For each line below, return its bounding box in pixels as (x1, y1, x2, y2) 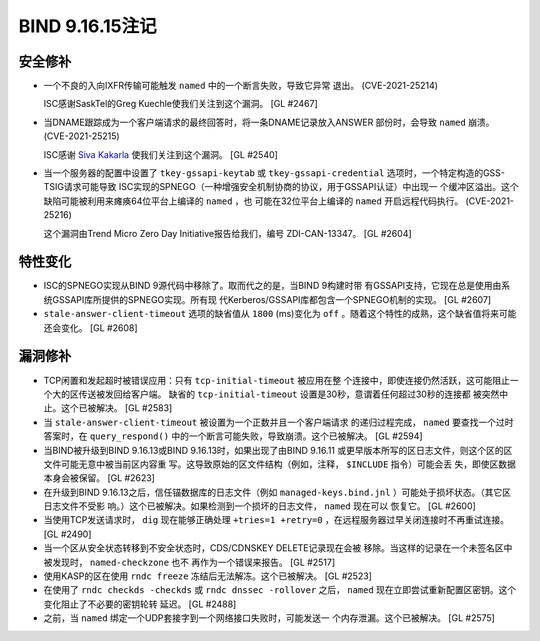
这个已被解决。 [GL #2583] (60, 402, 173, 414)
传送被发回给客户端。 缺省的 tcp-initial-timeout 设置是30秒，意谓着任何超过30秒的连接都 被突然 (78, 388, 500, 400)
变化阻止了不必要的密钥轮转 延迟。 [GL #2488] (43, 598, 237, 610)
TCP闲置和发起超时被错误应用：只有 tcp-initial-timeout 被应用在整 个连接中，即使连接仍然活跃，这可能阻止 (43, 374, 510, 386)
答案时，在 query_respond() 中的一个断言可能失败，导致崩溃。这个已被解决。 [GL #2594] (43, 430, 424, 442)
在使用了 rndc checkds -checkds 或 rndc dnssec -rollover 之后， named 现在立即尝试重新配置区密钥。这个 (43, 584, 517, 596)
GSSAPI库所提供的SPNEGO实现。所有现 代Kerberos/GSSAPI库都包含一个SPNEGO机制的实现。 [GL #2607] (51, 293, 492, 305)
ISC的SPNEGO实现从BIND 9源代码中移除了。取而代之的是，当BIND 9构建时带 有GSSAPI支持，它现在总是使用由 (43, 280, 502, 292)
